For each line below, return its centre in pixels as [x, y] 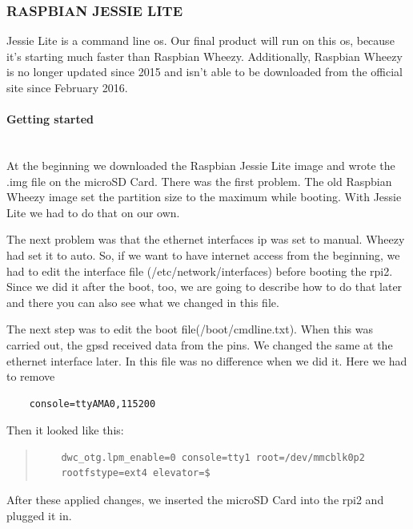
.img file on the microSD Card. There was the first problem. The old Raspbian [199, 181]
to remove [31, 376]
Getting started [50, 119]
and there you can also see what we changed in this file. [143, 302]
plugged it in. [39, 515]
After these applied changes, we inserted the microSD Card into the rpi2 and [195, 500]
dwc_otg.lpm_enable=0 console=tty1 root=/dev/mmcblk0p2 [213, 457]
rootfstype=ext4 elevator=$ [136, 473]
